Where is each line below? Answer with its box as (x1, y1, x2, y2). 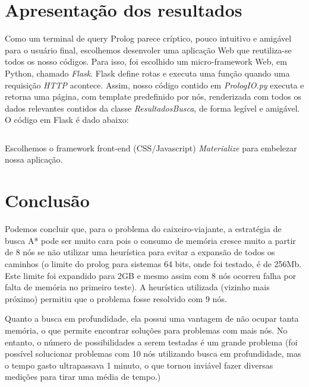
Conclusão (5, 188, 90, 212)
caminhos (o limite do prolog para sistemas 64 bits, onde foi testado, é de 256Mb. (5, 257, 302, 269)
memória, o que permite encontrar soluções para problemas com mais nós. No (5, 323, 288, 336)
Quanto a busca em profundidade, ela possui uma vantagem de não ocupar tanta (5, 312, 299, 325)
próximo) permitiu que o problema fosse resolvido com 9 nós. (5, 292, 227, 304)
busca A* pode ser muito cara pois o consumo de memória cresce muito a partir (5, 234, 296, 246)
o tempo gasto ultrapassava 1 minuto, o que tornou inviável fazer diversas (5, 359, 273, 371)
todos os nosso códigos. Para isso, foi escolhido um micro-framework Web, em (5, 55, 287, 68)
